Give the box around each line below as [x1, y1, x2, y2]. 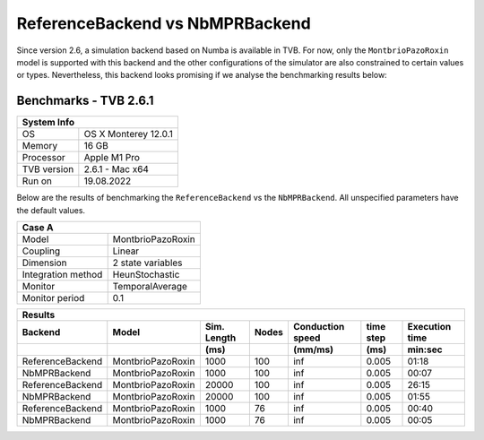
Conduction [292, 321, 345, 333]
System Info [22, 116, 75, 129]
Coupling [22, 245, 61, 257]
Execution [407, 321, 452, 333]
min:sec [407, 343, 443, 356]
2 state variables [112, 256, 183, 269]
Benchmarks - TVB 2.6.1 [16, 93, 154, 108]
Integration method [22, 269, 103, 281]
